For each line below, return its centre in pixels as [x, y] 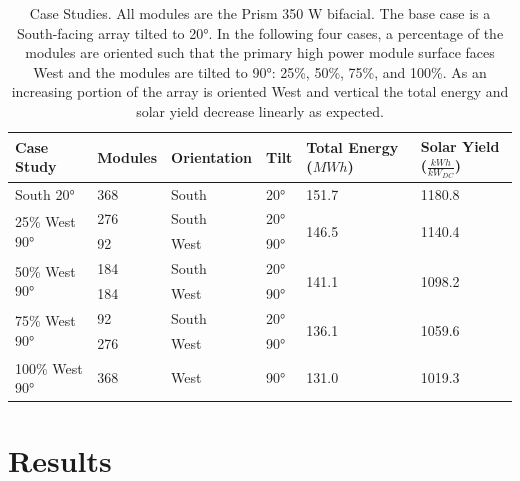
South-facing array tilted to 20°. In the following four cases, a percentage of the [260, 32]
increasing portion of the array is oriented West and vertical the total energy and [260, 91]
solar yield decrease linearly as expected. [260, 110]
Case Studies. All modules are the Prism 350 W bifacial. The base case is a [260, 13]
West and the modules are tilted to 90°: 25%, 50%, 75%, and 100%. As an [260, 71]
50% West [45, 270]
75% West [45, 320]
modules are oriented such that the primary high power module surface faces [260, 52]
